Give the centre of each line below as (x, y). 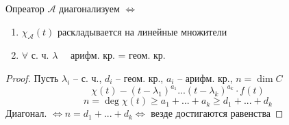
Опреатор (25, 8)
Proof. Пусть (32, 78)
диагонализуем (89, 8)
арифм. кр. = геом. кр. (118, 55)
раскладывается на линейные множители (142, 31)
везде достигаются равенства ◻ (217, 113)
